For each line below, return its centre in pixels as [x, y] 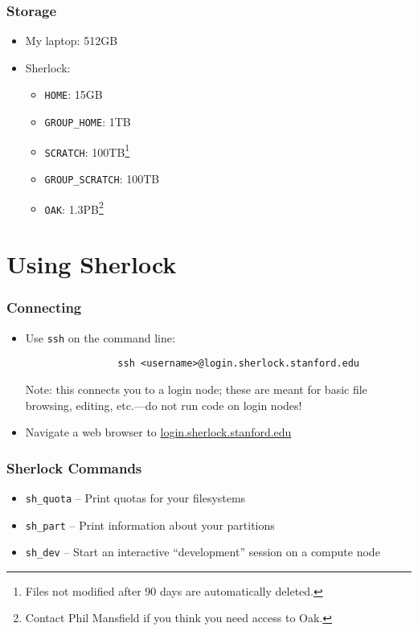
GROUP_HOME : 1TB [88, 122]
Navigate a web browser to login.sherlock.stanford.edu [158, 432]
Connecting [44, 307]
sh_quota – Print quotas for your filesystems [135, 497]
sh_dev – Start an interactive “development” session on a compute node [203, 552]
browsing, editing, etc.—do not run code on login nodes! [164, 405]
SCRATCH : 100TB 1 [87, 150]
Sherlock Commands [74, 467]
